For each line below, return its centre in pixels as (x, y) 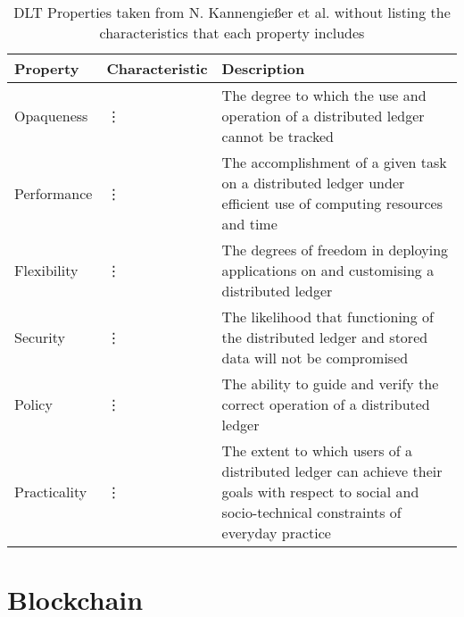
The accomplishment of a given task (334, 162)
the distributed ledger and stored (325, 337)
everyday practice (276, 533)
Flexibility (46, 270)
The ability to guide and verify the (330, 384)
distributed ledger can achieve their (332, 471)
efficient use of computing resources (332, 203)
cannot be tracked (278, 136)
